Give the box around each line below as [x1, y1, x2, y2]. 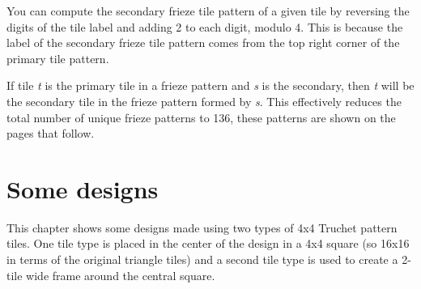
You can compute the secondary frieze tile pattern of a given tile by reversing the [6, 2, 410, 19]
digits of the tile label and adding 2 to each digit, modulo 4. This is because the [6, 18, 403, 35]
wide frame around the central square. [26, 266, 215, 283]
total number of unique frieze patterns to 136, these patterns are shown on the [6, 108, 396, 125]
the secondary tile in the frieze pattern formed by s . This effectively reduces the [6, 92, 402, 109]
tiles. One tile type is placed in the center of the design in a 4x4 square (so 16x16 [6, 235, 410, 252]
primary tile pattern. [6, 49, 109, 66]
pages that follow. [6, 125, 95, 142]
